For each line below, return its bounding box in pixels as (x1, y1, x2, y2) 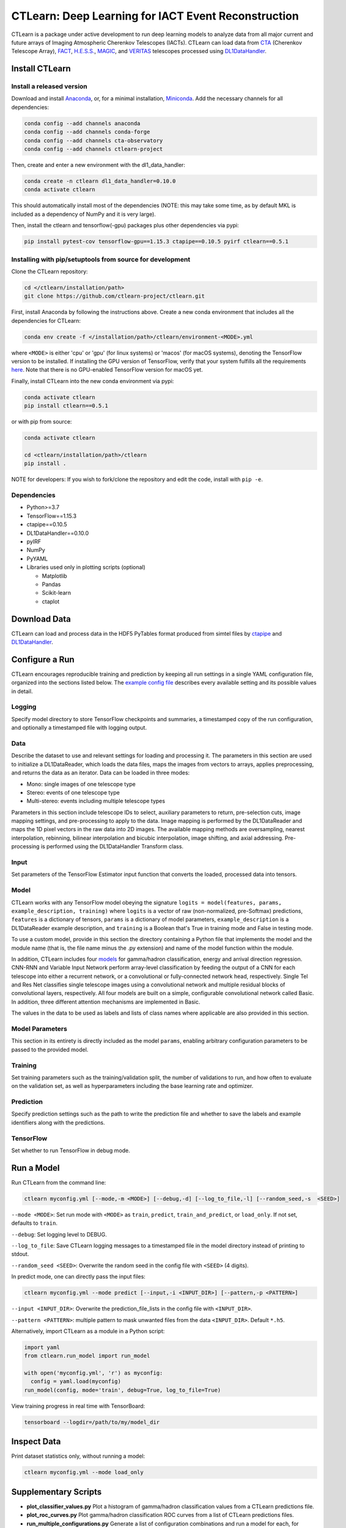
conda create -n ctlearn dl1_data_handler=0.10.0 (24, 178, 176, 185)
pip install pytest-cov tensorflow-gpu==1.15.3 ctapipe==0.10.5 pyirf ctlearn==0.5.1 (24, 238, 289, 245)
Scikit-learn (42, 589, 72, 597)
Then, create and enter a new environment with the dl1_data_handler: (11, 161, 186, 169)
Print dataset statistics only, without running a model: (11, 1452, 145, 1460)
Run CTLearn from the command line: (11, 1178, 106, 1186)
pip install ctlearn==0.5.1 (24, 402, 108, 410)
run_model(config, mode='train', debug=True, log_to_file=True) (24, 1386, 221, 1394)
